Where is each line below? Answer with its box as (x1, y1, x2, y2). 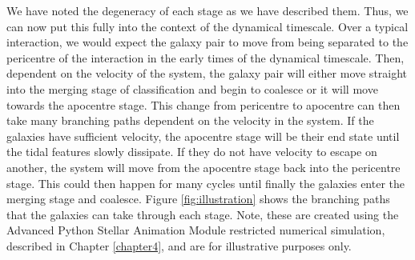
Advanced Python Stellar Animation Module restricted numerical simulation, (6, 222, 385, 238)
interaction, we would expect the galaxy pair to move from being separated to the (6, 34, 409, 50)
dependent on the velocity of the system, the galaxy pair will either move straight (6, 65, 408, 82)
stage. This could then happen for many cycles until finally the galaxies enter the (6, 174, 405, 191)
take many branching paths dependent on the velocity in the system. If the (6, 112, 374, 129)
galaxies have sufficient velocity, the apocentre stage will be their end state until (6, 127, 400, 144)
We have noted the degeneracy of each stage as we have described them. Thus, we (6, 2, 409, 18)
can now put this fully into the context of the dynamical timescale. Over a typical (6, 18, 409, 34)
